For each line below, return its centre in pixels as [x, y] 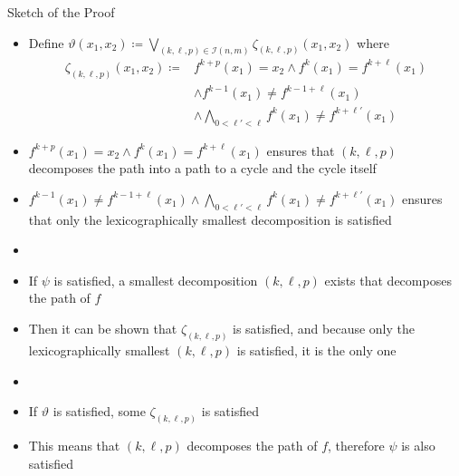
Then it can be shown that [103, 329]
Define [46, 42]
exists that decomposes [388, 280]
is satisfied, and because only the [324, 329]
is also [418, 445]
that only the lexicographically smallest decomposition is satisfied [210, 219]
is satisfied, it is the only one [316, 350]
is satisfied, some [99, 411]
